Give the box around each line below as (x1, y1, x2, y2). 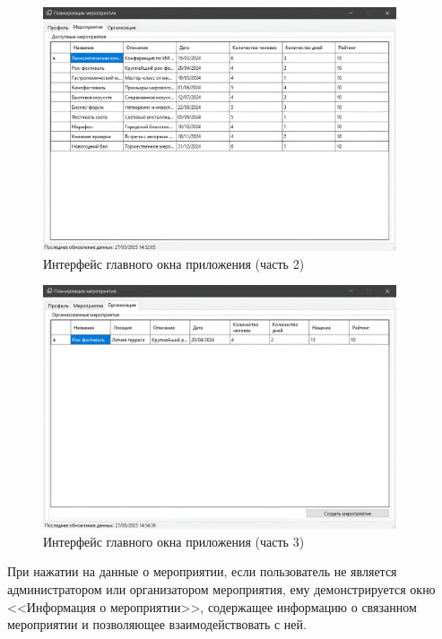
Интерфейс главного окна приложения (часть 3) (43, 531, 305, 550)
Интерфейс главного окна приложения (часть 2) (43, 254, 305, 272)
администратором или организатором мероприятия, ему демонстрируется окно (7, 580, 436, 599)
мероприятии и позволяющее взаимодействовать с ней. (7, 615, 307, 634)
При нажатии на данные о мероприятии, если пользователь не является (7, 562, 397, 581)
